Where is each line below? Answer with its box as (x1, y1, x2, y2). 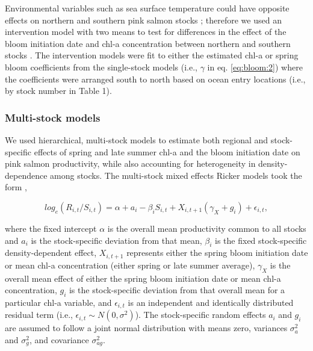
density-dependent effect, (5, 246, 97, 259)
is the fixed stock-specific (215, 234, 307, 246)
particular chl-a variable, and (5, 296, 112, 308)
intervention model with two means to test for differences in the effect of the (5, 25, 287, 38)
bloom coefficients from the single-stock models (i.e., (5, 60, 197, 73)
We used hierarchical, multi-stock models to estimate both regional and (5, 133, 268, 146)
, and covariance (29, 334, 89, 346)
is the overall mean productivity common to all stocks (107, 222, 306, 234)
